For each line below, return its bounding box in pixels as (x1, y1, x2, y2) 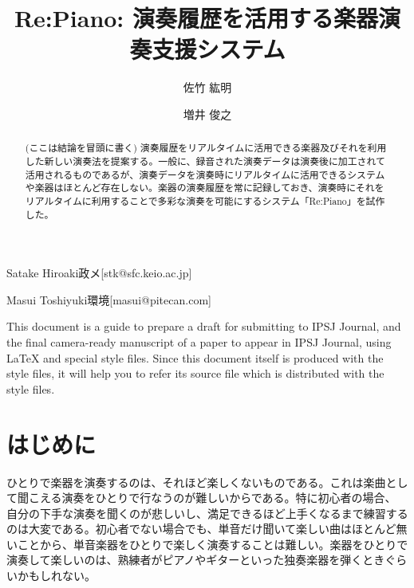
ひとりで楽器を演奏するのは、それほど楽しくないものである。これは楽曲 (6, 473, 386, 490)
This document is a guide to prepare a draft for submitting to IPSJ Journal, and (6, 318, 401, 335)
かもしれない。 (17, 567, 96, 584)
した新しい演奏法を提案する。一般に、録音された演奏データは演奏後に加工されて (25, 154, 385, 167)
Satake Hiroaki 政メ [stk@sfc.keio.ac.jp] (6, 265, 192, 281)
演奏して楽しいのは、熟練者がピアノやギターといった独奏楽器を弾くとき (6, 551, 385, 568)
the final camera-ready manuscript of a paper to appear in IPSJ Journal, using (6, 334, 392, 351)
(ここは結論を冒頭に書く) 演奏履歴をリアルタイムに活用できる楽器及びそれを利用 (25, 141, 387, 155)
